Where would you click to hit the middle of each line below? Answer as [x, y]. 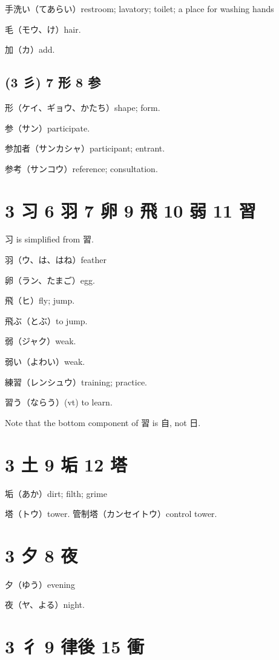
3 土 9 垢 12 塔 [66, 464]
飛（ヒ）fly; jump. [40, 300]
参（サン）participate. [48, 128]
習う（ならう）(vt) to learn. [59, 402]
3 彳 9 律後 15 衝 [75, 646]
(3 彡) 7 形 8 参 [53, 82]
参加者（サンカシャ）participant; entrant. [85, 148]
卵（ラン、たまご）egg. [50, 280]
